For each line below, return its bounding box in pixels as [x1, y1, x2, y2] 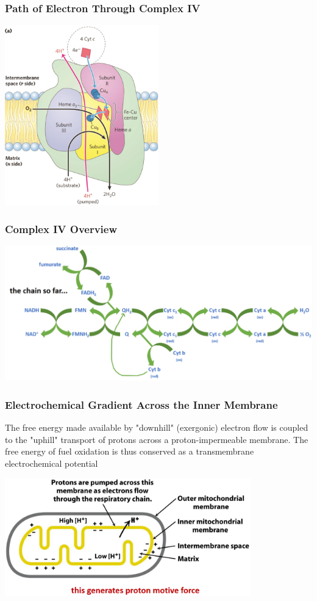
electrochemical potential [5, 457, 98, 470]
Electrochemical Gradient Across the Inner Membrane [5, 397, 278, 412]
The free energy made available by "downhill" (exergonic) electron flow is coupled [5, 421, 308, 434]
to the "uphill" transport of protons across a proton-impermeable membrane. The [5, 433, 308, 445]
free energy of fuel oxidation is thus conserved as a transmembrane [5, 445, 254, 458]
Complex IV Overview [5, 221, 118, 236]
